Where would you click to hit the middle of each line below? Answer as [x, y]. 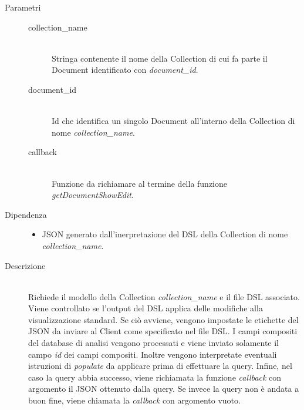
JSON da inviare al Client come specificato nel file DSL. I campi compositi [163, 331]
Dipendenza [26, 214]
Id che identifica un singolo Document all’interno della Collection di [173, 121]
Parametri [23, 7]
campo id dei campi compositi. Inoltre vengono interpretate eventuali [153, 354]
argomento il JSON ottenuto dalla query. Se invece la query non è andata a [164, 389]
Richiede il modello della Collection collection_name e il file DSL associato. [164, 296]
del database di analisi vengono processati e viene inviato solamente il [154, 343]
